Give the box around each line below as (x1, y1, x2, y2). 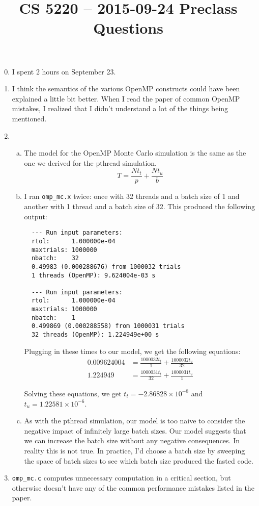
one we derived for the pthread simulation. (24, 157, 157, 168)
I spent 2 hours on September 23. (12, 66, 116, 77)
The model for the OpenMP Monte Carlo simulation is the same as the (24, 147, 246, 158)
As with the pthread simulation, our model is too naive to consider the (24, 415, 245, 426)
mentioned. (12, 113, 47, 123)
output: (24, 211, 47, 221)
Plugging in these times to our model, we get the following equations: (24, 345, 241, 356)
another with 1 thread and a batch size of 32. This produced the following (24, 201, 255, 212)
